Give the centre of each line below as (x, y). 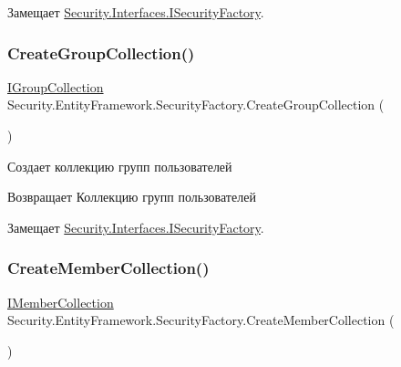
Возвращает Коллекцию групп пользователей (132, 197)
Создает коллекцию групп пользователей (120, 166)
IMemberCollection (61, 302)
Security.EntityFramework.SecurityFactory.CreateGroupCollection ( (196, 105)
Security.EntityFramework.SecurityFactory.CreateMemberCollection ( (201, 320)
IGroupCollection (56, 86)
